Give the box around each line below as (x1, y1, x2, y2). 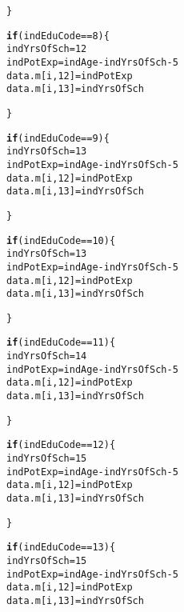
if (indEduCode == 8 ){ (6, 30, 110, 42)
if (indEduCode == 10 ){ (6, 234, 116, 246)
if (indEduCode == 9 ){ (6, 132, 110, 144)
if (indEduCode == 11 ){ (6, 337, 116, 349)
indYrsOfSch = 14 (6, 350, 87, 362)
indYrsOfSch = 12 (6, 43, 87, 55)
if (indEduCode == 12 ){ (6, 439, 116, 451)
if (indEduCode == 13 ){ (6, 542, 116, 554)
